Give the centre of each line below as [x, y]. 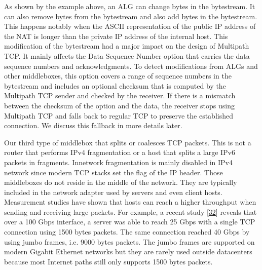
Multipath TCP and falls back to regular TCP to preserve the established [119, 115]
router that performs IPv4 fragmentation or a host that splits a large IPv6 [120, 152]
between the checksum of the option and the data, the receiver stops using [119, 105]
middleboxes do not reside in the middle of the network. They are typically [121, 182]
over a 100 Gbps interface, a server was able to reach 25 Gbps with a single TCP [130, 222]
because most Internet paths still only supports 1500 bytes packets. [108, 261]
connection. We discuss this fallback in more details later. [93, 125]
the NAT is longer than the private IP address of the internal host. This [116, 36]
